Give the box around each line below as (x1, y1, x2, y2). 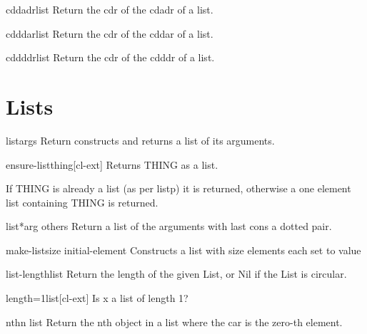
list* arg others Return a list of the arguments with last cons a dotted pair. (6, 219, 332, 234)
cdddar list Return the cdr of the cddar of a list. (6, 26, 213, 41)
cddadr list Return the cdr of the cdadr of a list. (6, 2, 213, 16)
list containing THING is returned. (6, 194, 159, 209)
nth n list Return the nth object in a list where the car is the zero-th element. (6, 314, 343, 329)
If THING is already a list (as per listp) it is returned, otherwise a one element (6, 181, 351, 196)
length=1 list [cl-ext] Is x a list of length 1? (6, 291, 188, 306)
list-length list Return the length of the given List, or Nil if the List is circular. (6, 266, 347, 281)
